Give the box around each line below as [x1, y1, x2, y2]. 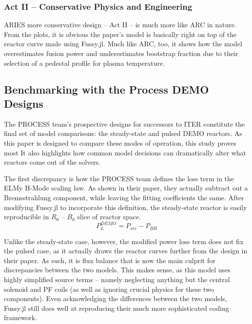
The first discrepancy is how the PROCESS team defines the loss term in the [4, 173, 234, 183]
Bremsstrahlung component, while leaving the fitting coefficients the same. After [4, 192, 244, 202]
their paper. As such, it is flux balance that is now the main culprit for [4, 255, 215, 265]
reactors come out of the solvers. [4, 157, 101, 167]
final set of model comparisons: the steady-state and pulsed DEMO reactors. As [4, 128, 242, 138]
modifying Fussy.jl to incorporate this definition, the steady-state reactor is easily [4, 202, 247, 212]
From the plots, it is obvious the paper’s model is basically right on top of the [4, 29, 237, 39]
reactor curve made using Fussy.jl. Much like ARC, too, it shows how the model [4, 38, 242, 49]
